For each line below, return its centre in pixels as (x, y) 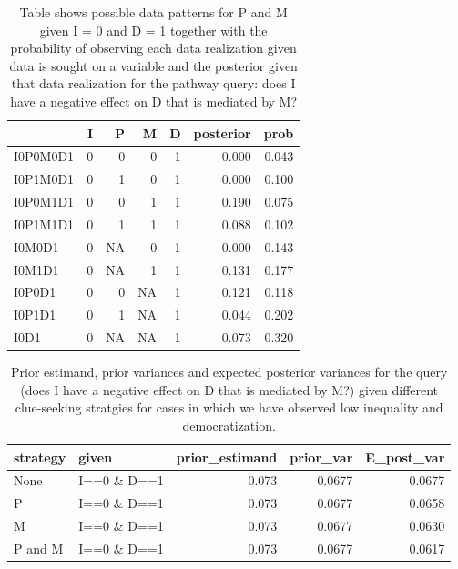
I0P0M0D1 (44, 156)
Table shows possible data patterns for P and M (153, 12)
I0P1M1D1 (44, 224)
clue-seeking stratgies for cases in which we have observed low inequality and (229, 407)
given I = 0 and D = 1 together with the (153, 30)
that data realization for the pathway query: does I (153, 83)
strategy (40, 457)
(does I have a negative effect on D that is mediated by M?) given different (229, 389)
